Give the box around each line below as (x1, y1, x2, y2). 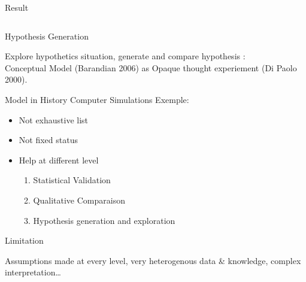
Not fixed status (19, 134, 78, 146)
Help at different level (19, 153, 99, 166)
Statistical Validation (33, 174, 111, 186)
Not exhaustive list (19, 113, 89, 126)
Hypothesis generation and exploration (33, 214, 175, 226)
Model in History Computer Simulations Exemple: (5, 93, 189, 105)
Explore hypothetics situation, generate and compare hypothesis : (5, 50, 246, 62)
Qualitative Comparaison (33, 193, 125, 206)
